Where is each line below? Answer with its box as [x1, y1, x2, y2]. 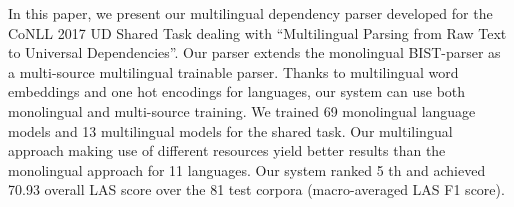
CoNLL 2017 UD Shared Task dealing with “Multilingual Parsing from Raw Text [8, 22, 507, 43]
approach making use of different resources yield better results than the [8, 140, 446, 161]
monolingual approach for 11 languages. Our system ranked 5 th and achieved [8, 159, 486, 180]
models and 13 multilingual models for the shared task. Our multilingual [8, 120, 453, 141]
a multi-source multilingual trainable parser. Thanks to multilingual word [8, 61, 459, 82]
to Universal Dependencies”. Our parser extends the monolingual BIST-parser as [8, 42, 501, 63]
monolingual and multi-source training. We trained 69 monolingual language [8, 100, 476, 121]
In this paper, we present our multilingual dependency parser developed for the [8, 3, 493, 23]
